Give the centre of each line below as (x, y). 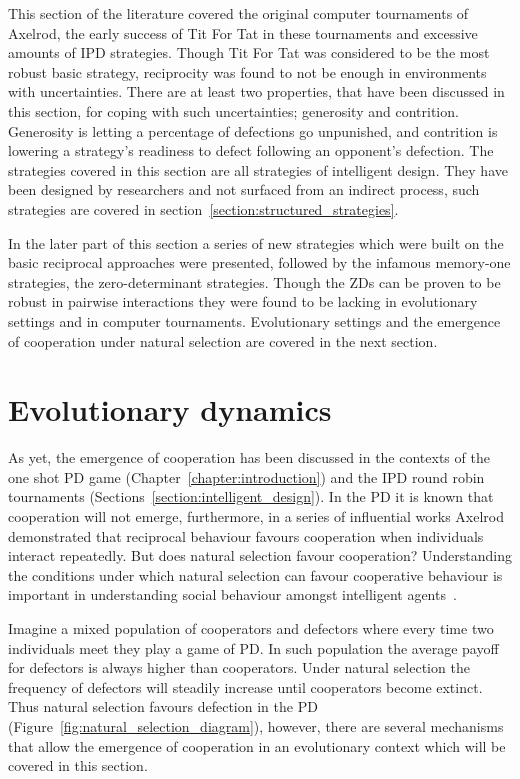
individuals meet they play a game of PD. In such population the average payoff (253, 647)
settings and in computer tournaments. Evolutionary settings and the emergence (254, 320)
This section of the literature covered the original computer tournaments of (238, 13)
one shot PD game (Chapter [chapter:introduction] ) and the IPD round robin (246, 476)
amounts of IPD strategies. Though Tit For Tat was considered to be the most (249, 52)
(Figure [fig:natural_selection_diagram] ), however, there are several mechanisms (256, 725)
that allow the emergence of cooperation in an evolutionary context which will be (257, 745)
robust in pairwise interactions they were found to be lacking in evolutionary (243, 301)
